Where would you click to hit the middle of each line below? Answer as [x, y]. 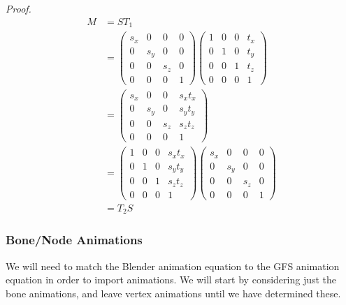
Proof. [19, 8]
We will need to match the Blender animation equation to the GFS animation [173, 266]
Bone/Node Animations [74, 240]
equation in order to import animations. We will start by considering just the [171, 280]
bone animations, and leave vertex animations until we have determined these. [173, 293]
